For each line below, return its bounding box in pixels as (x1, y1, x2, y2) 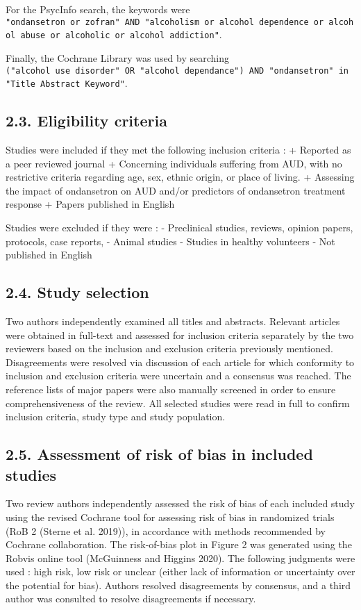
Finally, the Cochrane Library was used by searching (6, 50, 230, 65)
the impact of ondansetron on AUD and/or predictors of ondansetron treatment (6, 183, 346, 197)
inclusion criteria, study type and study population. (6, 409, 226, 424)
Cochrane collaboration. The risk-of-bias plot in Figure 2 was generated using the (6, 537, 352, 552)
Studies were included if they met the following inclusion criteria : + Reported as (6, 142, 351, 157)
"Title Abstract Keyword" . (6, 76, 128, 90)
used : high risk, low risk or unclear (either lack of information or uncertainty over (6, 564, 355, 579)
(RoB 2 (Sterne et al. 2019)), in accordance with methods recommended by (6, 523, 326, 538)
